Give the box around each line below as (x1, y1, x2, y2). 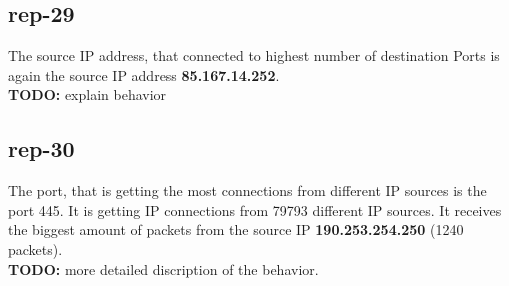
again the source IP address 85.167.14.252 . (8, 64, 280, 85)
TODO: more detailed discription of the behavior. (8, 258, 319, 279)
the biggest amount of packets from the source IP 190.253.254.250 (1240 (8, 219, 464, 240)
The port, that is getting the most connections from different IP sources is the (8, 180, 487, 201)
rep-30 (8, 133, 75, 164)
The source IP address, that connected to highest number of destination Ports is (8, 45, 500, 66)
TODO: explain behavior (8, 84, 167, 105)
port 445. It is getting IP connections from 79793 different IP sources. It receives (8, 199, 502, 220)
